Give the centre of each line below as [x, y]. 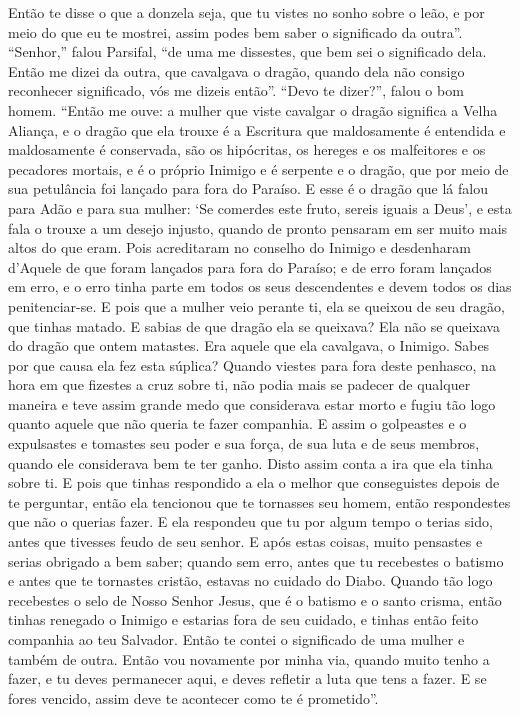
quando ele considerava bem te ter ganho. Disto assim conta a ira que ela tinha [250, 462]
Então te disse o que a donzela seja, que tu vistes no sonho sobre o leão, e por [246, 12]
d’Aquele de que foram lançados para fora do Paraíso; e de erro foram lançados [250, 266]
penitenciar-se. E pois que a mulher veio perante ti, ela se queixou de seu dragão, [256, 305]
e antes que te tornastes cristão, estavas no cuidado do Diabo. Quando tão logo [250, 580]
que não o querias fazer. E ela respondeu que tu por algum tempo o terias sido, [250, 521]
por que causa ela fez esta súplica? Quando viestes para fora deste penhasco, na [252, 364]
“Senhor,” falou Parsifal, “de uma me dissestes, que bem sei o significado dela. [247, 51]
